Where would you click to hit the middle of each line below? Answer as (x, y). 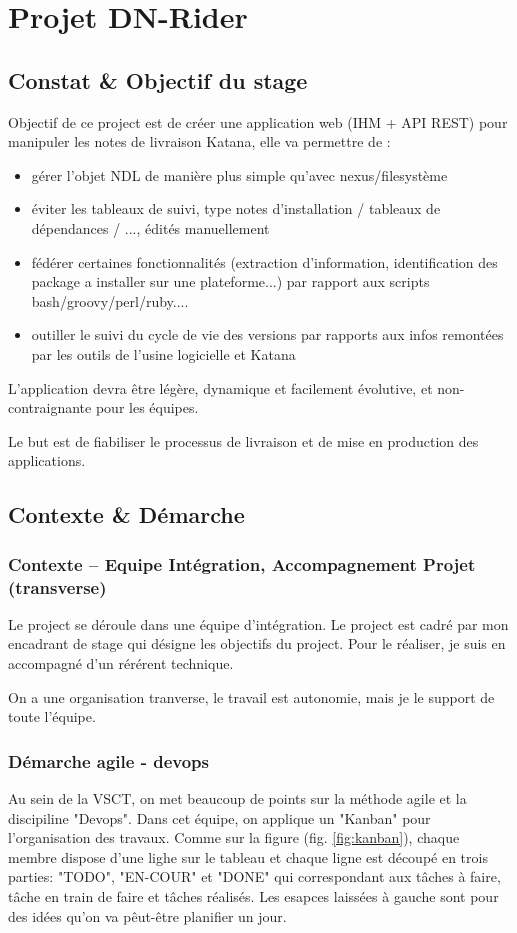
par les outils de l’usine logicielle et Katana (163, 353)
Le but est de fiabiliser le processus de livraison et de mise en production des (243, 440)
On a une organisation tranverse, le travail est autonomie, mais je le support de (251, 696)
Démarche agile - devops (108, 760)
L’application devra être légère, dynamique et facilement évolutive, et (220, 387)
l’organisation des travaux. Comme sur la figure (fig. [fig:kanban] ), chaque (234, 837)
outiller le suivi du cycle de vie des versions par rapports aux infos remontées (267, 334)
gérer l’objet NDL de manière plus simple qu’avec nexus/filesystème (239, 174)
